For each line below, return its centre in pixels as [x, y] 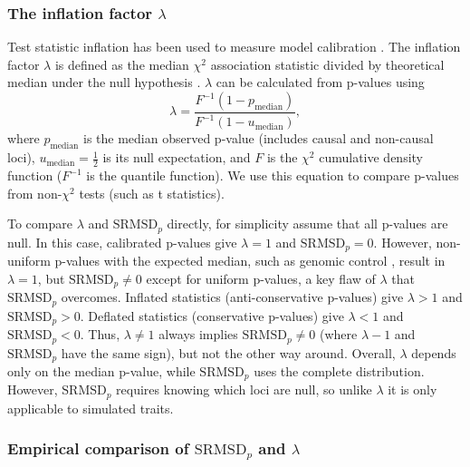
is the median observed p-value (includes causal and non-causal [259, 138]
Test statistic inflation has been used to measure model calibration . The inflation [234, 47]
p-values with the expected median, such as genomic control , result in [250, 261]
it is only [412, 389]
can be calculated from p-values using [320, 82]
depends [434, 352]
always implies [198, 334]
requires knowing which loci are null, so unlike [244, 389]
